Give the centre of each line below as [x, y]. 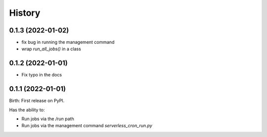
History [25, 13]
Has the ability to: [27, 110]
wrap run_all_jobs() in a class [51, 49]
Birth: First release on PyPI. [37, 101]
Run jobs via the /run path [48, 119]
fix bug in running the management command [68, 42]
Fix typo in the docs [42, 75]
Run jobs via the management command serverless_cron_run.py [87, 126]
